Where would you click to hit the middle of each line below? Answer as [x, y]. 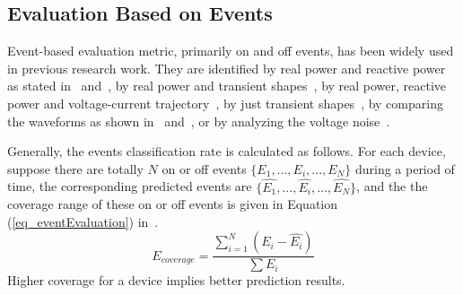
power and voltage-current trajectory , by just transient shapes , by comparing [225, 103]
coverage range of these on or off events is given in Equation [173, 204]
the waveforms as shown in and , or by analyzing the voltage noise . [199, 121]
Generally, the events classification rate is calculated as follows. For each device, [227, 151]
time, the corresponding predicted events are [130, 186]
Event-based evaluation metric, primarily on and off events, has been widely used [231, 51]
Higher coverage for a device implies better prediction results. [176, 280]
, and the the [392, 186]
